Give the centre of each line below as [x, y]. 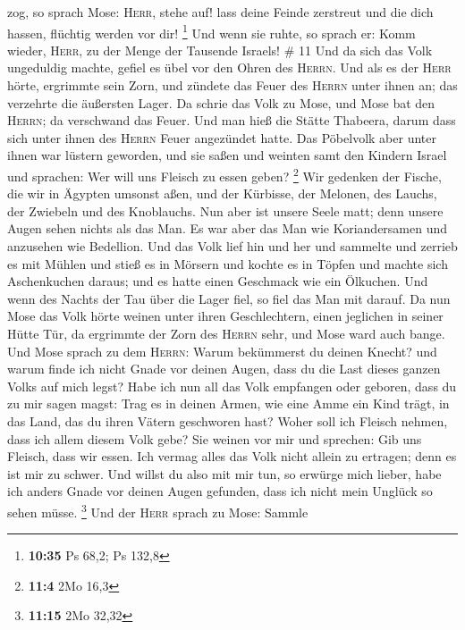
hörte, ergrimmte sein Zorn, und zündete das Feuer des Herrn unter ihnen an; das [232, 85]
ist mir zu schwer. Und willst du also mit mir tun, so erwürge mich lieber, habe [224, 473]
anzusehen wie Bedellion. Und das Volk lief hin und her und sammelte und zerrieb [232, 246]
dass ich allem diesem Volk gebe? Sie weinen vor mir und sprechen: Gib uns [215, 438]
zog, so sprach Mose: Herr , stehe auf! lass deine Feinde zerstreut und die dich [220, 12]
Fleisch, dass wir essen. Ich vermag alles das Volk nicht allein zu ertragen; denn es [232, 456]
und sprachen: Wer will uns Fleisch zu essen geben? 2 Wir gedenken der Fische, [224, 175]
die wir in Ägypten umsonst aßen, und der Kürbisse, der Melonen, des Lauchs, [222, 193]
